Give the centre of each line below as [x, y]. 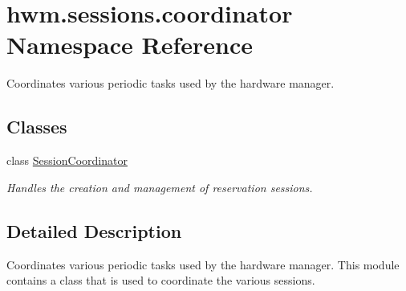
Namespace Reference [130, 45]
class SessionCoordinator [67, 160]
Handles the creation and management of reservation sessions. [160, 187]
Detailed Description [94, 230]
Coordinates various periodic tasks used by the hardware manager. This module [203, 264]
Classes [37, 127]
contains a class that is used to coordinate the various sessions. [161, 280]
